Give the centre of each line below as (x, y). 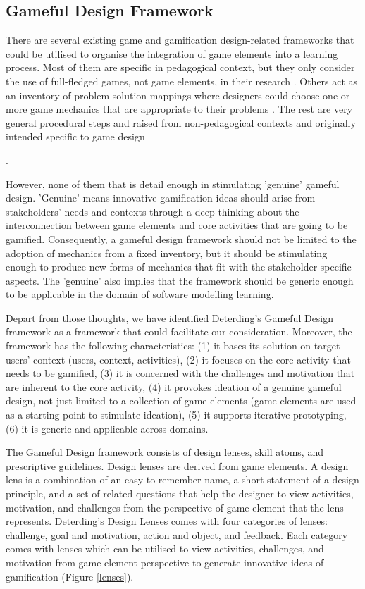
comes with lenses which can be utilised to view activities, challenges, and (165, 548)
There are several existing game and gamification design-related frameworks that (180, 40)
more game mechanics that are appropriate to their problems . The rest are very (179, 109)
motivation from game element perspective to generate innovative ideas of (165, 562)
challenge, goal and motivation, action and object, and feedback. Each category (177, 534)
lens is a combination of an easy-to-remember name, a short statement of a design (182, 479)
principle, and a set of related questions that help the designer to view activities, (180, 494)
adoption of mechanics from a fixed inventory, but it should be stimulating (167, 253)
